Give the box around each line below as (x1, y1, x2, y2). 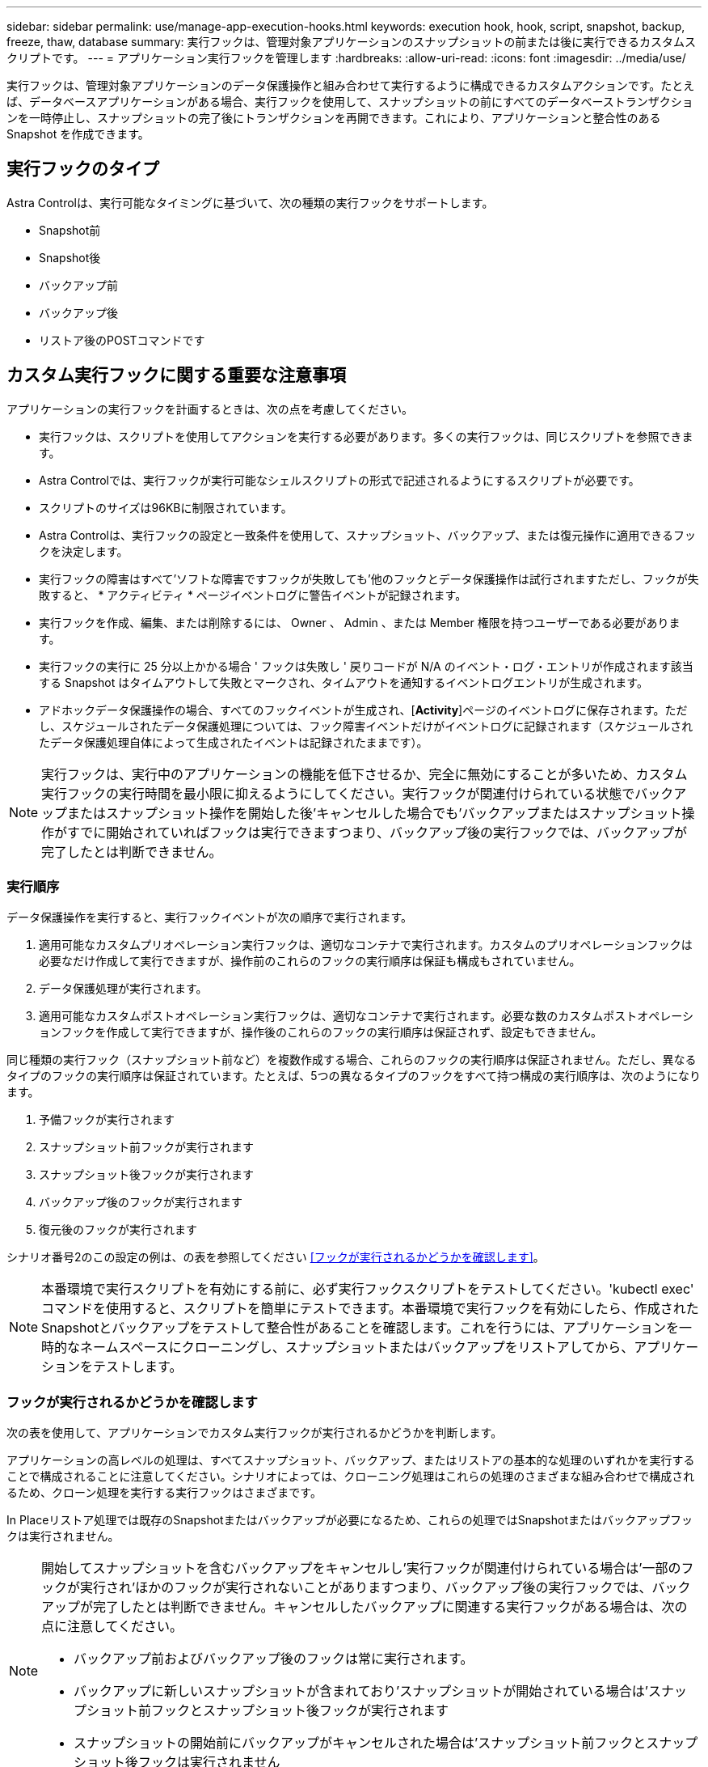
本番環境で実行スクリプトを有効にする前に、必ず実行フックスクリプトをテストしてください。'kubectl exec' (41, 1281, 694, 1298)
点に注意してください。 (41, 1618, 183, 1635)
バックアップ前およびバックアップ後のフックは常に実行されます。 (74, 1650, 474, 1667)
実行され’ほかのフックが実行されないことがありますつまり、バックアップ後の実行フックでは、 (80, 1579, 652, 1596)
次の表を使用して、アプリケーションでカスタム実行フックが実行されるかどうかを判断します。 (6, 1426, 503, 1440)
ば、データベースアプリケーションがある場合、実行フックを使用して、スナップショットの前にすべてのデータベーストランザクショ (6, 95, 693, 108)
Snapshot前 (39, 222, 101, 237)
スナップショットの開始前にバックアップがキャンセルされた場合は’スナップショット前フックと (74, 1735, 647, 1752)
